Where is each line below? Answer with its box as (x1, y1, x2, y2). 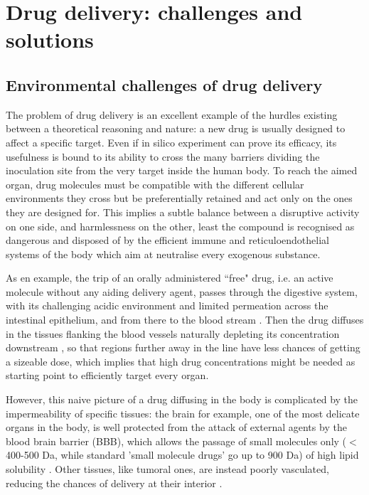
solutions (6, 25, 94, 54)
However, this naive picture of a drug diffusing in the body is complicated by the (6, 392, 358, 407)
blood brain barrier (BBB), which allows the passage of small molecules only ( (6, 433, 347, 448)
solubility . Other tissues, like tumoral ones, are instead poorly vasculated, (6, 462, 329, 477)
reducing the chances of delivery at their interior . (6, 475, 223, 490)
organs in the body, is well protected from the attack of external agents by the (6, 420, 347, 435)
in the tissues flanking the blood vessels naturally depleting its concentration (6, 326, 340, 341)
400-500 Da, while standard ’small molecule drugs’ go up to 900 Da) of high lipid (6, 447, 359, 462)
